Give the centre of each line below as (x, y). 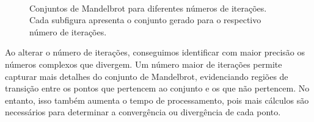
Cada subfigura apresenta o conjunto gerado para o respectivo (145, 20)
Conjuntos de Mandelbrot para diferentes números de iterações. (148, 8)
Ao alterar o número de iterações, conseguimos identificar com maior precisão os (155, 52)
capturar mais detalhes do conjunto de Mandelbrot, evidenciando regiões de (147, 76)
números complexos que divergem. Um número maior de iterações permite (144, 64)
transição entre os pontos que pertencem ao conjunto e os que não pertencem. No (157, 88)
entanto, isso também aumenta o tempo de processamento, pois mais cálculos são (157, 100)
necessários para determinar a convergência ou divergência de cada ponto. (143, 112)
